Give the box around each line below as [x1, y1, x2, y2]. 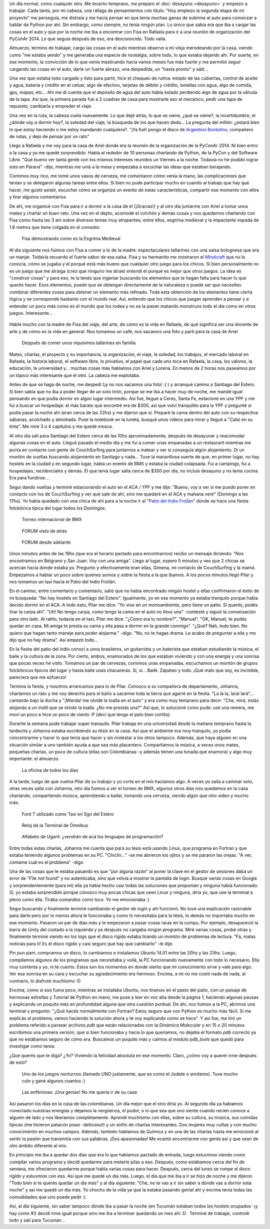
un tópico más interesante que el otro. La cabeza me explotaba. [9, 372, 140, 378]
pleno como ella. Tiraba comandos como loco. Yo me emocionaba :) [9, 896, 150, 902]
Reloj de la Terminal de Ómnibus [21, 822, 88, 829]
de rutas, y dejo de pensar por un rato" [9, 133, 89, 140]
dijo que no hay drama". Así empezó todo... [9, 637, 98, 643]
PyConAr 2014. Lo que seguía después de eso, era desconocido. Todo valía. [9, 36, 167, 42]
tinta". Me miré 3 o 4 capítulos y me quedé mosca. [9, 423, 113, 429]
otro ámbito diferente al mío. [9, 1143, 67, 1149]
